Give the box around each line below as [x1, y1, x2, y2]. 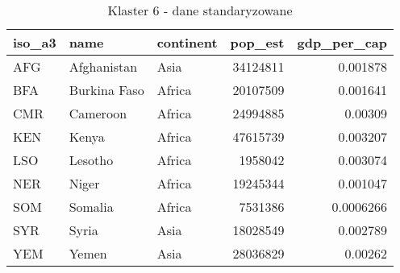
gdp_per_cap [297, 33, 388, 52]
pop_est [230, 33, 285, 52]
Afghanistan [69, 57, 138, 76]
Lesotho [69, 151, 114, 169]
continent [156, 33, 218, 52]
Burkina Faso [69, 81, 144, 99]
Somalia [69, 197, 114, 216]
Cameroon [69, 104, 127, 122]
